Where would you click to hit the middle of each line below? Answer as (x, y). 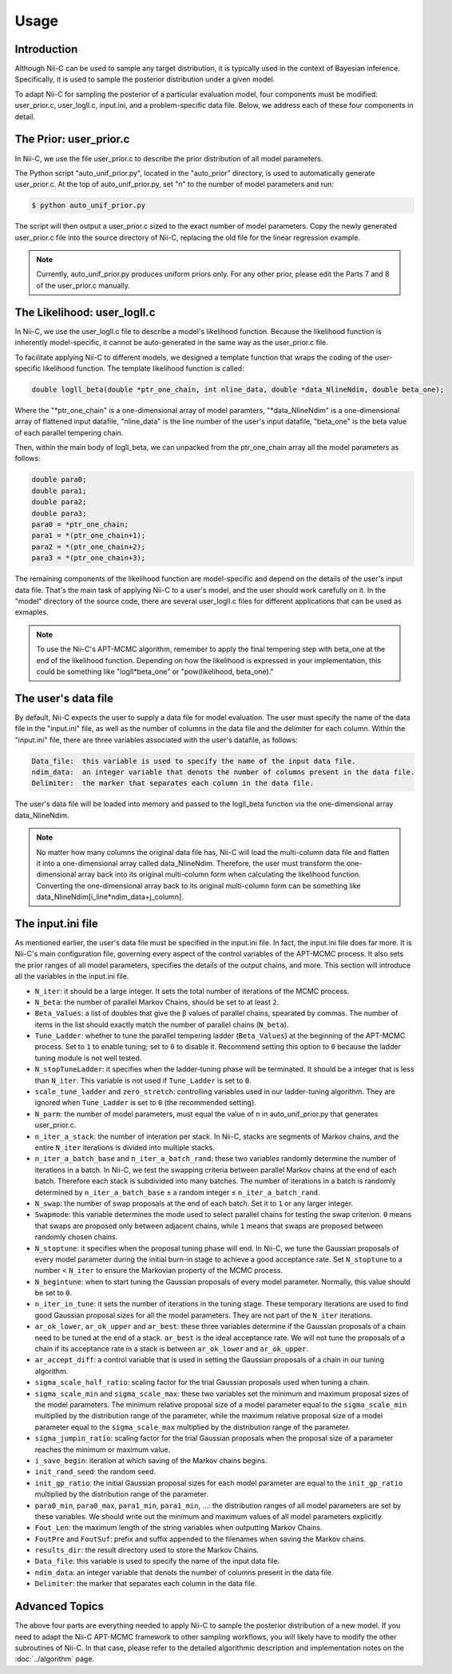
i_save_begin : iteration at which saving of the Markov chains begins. (151, 1460)
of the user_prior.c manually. (83, 285)
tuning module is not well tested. (88, 1058)
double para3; (59, 513)
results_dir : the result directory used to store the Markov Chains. (147, 1550)
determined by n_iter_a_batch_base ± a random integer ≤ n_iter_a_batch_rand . (177, 1192)
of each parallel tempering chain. (69, 432)
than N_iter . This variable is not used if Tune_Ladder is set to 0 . (143, 1080)
